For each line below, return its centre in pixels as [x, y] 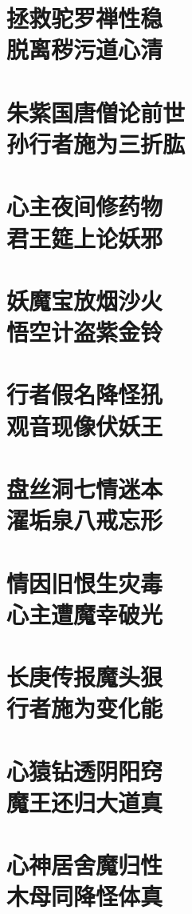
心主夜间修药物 [85, 206]
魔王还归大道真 [85, 802]
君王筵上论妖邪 [85, 237]
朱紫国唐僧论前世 [96, 112]
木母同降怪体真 [85, 896]
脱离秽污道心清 [85, 49]
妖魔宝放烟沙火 [85, 300]
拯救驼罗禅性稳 [85, 18]
